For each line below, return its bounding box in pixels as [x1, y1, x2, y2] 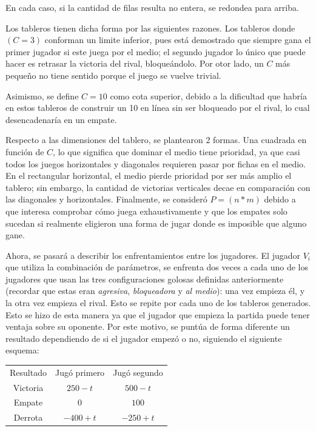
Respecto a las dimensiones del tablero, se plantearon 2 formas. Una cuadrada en [5, 133, 307, 146]
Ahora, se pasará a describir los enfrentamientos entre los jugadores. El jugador [5, 249, 300, 261]
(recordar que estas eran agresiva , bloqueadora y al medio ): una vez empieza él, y [5, 284, 305, 297]
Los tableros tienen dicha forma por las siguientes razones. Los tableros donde [5, 21, 295, 34]
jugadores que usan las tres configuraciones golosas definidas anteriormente [5, 272, 284, 285]
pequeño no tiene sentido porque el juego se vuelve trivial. [5, 68, 221, 81]
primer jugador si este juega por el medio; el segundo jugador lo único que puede [5, 45, 306, 58]
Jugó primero [55, 366, 105, 378]
